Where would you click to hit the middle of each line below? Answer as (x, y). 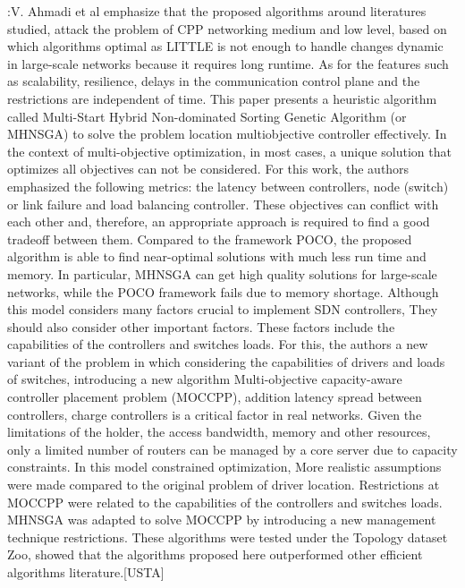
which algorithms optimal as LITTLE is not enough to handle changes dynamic (225, 46)
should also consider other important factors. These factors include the (201, 326)
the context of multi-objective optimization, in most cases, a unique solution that (229, 151)
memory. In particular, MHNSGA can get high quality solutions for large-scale (222, 273)
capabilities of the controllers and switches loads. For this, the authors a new (218, 344)
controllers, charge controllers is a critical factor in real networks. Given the (215, 414)
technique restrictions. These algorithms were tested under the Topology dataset (228, 537)
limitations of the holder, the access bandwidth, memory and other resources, (219, 432)
